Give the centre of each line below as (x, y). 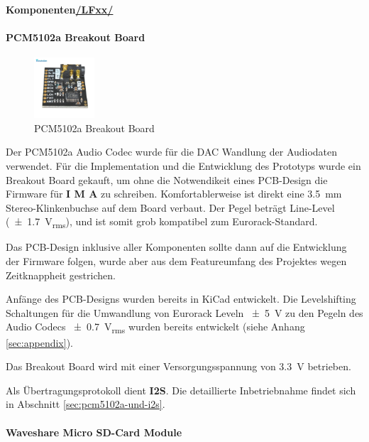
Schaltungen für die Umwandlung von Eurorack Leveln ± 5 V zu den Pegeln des (184, 312)
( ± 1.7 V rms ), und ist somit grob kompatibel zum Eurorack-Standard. (162, 222)
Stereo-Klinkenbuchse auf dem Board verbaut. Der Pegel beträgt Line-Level (170, 207)
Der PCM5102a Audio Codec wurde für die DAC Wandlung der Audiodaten (172, 152)
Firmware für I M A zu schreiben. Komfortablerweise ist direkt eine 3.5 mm (174, 194)
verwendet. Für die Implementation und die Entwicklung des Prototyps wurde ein (183, 165)
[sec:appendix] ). (39, 342)
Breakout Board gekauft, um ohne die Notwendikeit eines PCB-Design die (167, 179)
